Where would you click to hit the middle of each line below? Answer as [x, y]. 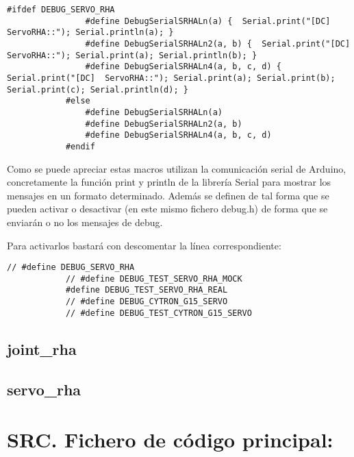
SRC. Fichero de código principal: [170, 440]
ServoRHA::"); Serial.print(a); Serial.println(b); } [132, 55]
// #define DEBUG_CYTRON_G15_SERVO [147, 302]
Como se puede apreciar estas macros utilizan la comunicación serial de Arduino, [177, 168]
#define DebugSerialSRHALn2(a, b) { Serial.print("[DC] [218, 44]
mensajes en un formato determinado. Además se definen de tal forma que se [168, 195]
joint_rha [42, 348]
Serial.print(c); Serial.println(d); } [98, 89]
